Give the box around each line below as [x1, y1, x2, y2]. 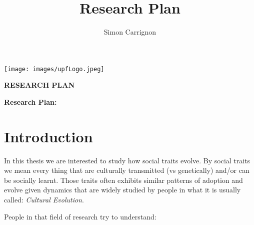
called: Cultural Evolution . [4, 194, 84, 205]
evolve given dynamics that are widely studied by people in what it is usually [4, 184, 241, 195]
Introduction [4, 126, 93, 146]
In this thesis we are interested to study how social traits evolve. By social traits [4, 155, 250, 165]
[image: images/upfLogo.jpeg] [4, 65, 104, 73]
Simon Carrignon [103, 27, 156, 37]
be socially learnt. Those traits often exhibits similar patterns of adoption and [4, 174, 243, 185]
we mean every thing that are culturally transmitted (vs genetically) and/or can [4, 165, 249, 175]
